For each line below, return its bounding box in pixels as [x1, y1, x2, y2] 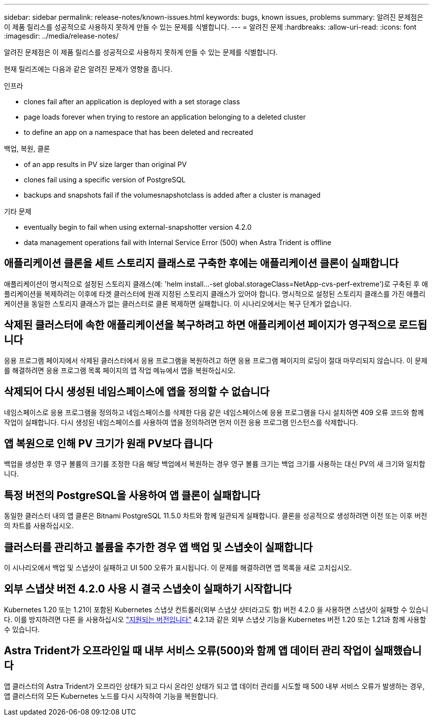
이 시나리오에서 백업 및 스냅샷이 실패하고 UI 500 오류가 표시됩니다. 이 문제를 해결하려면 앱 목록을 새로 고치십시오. [4, 563, 352, 572]
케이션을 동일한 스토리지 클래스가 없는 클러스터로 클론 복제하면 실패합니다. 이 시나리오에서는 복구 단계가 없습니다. [4, 299, 352, 308]
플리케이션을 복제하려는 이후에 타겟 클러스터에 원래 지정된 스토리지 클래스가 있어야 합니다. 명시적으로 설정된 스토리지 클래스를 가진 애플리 [4, 289, 426, 298]
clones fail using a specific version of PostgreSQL [24, 175, 186, 184]
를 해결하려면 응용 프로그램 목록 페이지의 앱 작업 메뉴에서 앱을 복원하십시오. [4, 366, 236, 375]
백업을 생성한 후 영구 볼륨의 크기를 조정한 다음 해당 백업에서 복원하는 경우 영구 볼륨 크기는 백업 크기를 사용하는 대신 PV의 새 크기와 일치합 [4, 460, 426, 468]
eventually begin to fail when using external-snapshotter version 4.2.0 [24, 223, 252, 231]
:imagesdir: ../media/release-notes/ [4, 32, 119, 40]
